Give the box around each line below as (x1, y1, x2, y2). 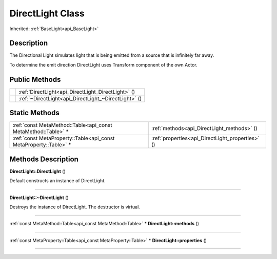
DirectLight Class (9, 8, 85, 19)
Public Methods (9, 75, 61, 84)
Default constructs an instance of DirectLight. (9, 178, 106, 184)
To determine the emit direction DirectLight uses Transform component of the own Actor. (9, 61, 197, 68)
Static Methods (9, 109, 60, 117)
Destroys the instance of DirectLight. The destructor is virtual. (9, 204, 141, 210)
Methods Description (9, 155, 79, 163)
